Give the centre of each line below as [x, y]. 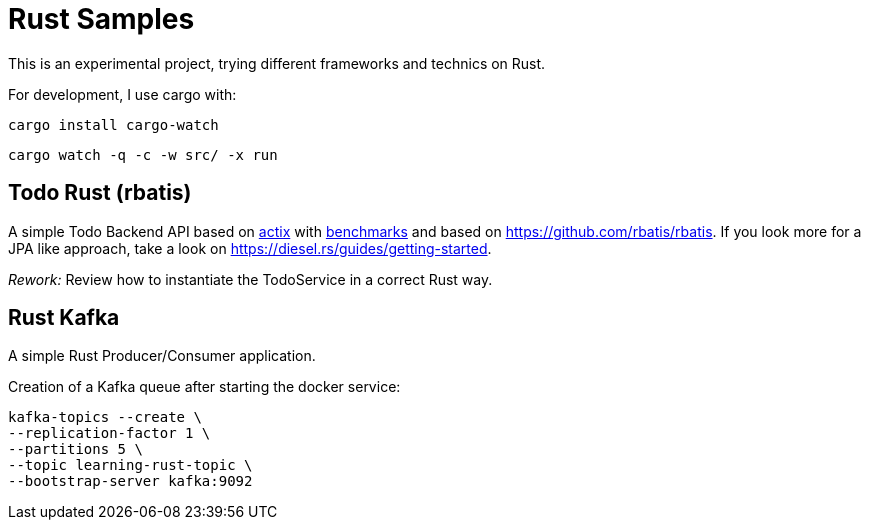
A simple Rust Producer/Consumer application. [162, 356]
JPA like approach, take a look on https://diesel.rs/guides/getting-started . [250, 248]
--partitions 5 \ [75, 449]
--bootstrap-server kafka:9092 [130, 481]
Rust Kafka [64, 318]
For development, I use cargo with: [122, 94]
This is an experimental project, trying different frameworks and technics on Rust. [277, 63]
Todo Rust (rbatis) [100, 193]
